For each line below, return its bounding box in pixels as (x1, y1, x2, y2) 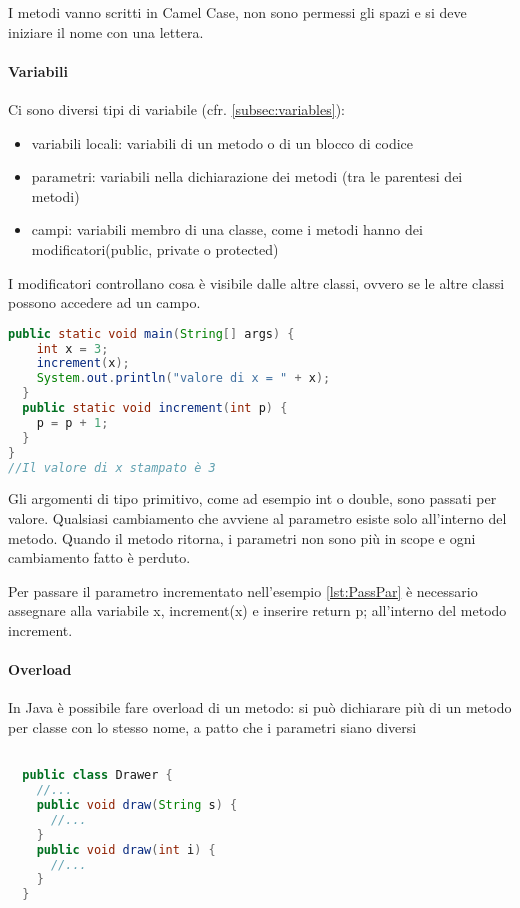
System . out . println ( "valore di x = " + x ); (36, 371, 331, 386)
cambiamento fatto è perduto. (8, 547, 191, 568)
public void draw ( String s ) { (36, 798, 238, 813)
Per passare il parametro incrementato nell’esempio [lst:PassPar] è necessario (8, 580, 478, 601)
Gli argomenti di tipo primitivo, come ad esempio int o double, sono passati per (8, 488, 497, 509)
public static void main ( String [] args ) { (8, 326, 295, 341)
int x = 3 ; (36, 341, 109, 356)
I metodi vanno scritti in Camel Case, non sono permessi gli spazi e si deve (8, 2, 467, 22)
